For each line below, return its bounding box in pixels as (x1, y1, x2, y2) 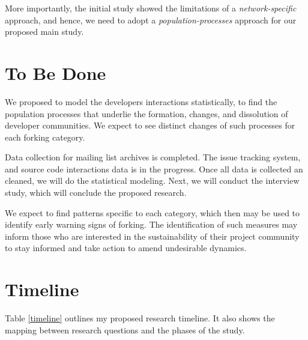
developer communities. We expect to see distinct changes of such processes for (5, 119, 295, 132)
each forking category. (5, 130, 85, 143)
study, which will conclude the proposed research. (5, 186, 187, 199)
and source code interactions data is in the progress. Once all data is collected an (5, 162, 303, 175)
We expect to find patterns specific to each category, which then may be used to (5, 206, 300, 219)
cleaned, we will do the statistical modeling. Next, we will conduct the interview (5, 174, 300, 187)
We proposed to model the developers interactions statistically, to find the (5, 95, 277, 108)
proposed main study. (5, 25, 84, 38)
